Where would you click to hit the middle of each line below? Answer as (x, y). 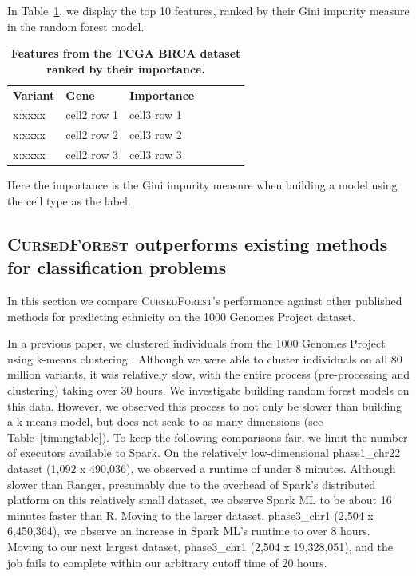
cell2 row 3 (92, 155)
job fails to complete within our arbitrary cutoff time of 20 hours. (167, 562)
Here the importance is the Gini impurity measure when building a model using (202, 185)
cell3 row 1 (156, 115)
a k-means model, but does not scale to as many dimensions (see (165, 421)
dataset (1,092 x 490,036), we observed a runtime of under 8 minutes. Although (202, 468)
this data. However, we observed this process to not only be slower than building (205, 405)
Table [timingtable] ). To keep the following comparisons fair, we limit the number (208, 437)
